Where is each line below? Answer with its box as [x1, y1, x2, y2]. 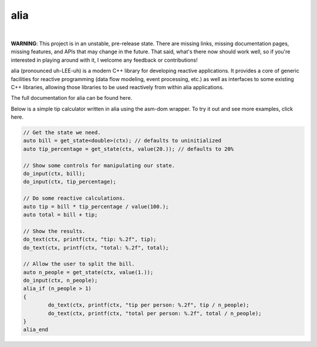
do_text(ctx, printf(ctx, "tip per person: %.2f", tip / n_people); [48, 302, 249, 308]
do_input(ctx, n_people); [23, 277, 98, 284]
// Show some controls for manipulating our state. [23, 162, 176, 169]
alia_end [23, 326, 49, 333]
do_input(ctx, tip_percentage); [23, 178, 117, 185]
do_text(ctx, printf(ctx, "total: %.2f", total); [23, 244, 169, 251]
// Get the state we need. [23, 129, 101, 136]
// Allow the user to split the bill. [23, 261, 135, 267]
